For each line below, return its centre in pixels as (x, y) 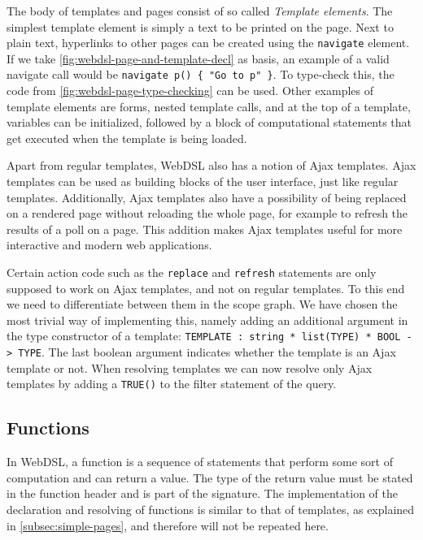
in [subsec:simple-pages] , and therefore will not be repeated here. (168, 525)
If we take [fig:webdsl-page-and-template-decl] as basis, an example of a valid (198, 58)
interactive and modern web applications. (109, 245)
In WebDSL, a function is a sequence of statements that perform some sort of (200, 462)
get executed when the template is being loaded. (127, 138)
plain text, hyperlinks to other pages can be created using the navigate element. (208, 43)
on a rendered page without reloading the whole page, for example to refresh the (207, 213)
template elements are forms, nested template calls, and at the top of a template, (209, 106)
